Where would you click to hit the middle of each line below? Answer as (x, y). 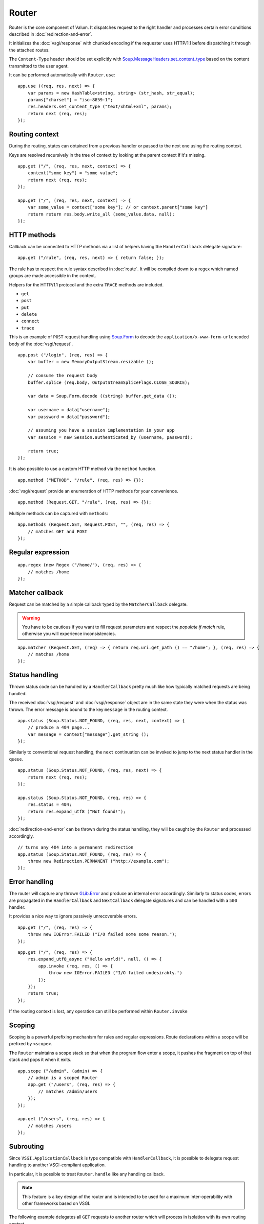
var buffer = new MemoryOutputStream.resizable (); (91, 362)
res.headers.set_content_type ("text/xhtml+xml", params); (100, 107)
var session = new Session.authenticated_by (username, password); (110, 437)
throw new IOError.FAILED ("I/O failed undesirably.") (115, 973)
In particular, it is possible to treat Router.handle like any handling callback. (87, 1174)
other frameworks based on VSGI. (56, 1203)
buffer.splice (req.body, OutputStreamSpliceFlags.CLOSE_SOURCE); (109, 382)
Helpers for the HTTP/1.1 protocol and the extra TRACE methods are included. (86, 284)
